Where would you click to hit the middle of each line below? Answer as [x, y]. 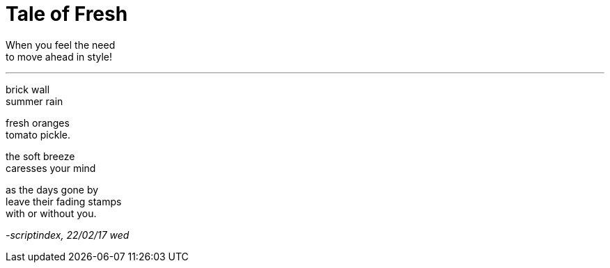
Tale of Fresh [67, 14]
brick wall [28, 89]
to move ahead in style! [59, 56]
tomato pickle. [38, 134]
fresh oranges [38, 123]
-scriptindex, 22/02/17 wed [68, 235]
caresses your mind [51, 168]
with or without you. [51, 213]
